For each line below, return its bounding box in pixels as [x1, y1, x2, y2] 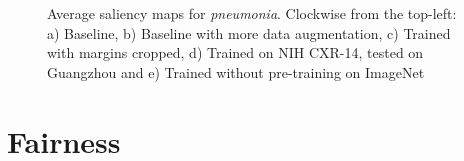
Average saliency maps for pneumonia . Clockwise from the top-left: [47, 3, 457, 23]
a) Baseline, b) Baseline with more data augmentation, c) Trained [47, 22, 451, 43]
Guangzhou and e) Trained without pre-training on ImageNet [47, 61, 425, 82]
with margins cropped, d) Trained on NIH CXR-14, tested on [47, 42, 424, 63]
